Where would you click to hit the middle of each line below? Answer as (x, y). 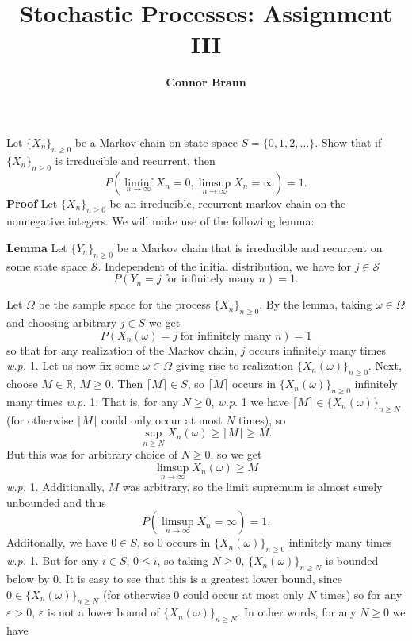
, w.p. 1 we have (250, 401)
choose (22, 384)
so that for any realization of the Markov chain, (122, 349)
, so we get (236, 454)
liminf (139, 183)
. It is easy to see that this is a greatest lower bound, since (201, 579)
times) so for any (361, 594)
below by (28, 579)
